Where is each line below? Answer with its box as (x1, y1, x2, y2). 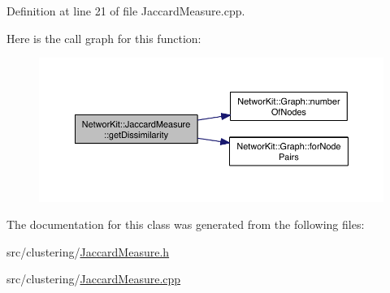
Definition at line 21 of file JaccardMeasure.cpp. (6, 2, 245, 19)
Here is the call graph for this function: (6, 29, 201, 46)
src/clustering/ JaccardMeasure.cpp (6, 270, 181, 287)
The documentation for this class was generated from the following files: (6, 216, 365, 233)
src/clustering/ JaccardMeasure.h (6, 243, 170, 260)
